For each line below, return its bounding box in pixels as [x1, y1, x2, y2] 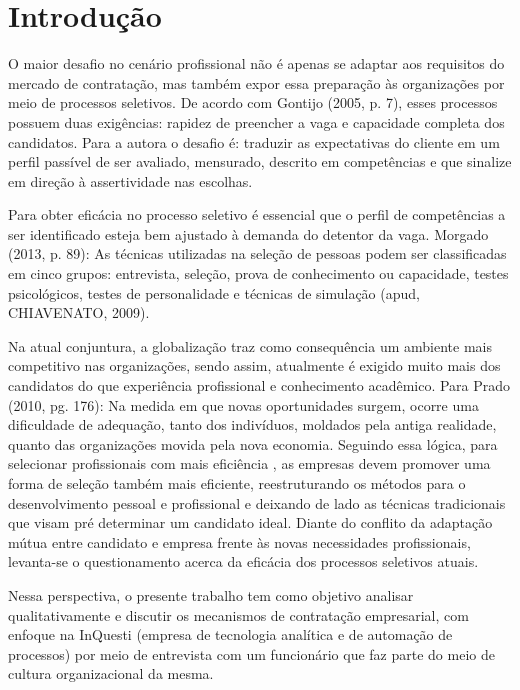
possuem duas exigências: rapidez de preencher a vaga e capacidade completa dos [8, 111, 505, 132]
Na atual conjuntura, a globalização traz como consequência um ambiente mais [8, 335, 492, 356]
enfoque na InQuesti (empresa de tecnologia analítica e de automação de [8, 624, 453, 645]
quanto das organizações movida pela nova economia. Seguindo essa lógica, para [8, 433, 498, 454]
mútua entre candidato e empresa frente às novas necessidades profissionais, [8, 531, 471, 552]
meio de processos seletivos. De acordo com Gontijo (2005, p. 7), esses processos [8, 92, 498, 113]
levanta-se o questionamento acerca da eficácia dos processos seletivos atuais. [8, 551, 479, 572]
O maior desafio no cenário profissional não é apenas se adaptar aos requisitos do [8, 53, 505, 74]
